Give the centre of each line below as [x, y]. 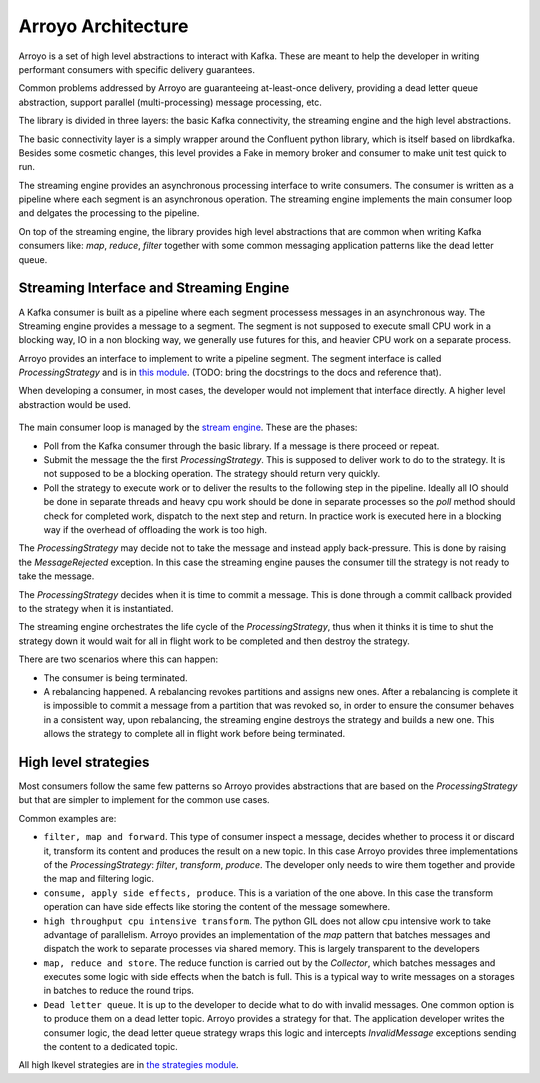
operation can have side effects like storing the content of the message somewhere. [217, 907]
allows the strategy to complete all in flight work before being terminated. [194, 734]
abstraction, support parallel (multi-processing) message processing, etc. [170, 102]
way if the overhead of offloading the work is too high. [155, 529]
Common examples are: [67, 818]
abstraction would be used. [74, 404]
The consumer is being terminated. [116, 677]
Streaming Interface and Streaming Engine [154, 288]
